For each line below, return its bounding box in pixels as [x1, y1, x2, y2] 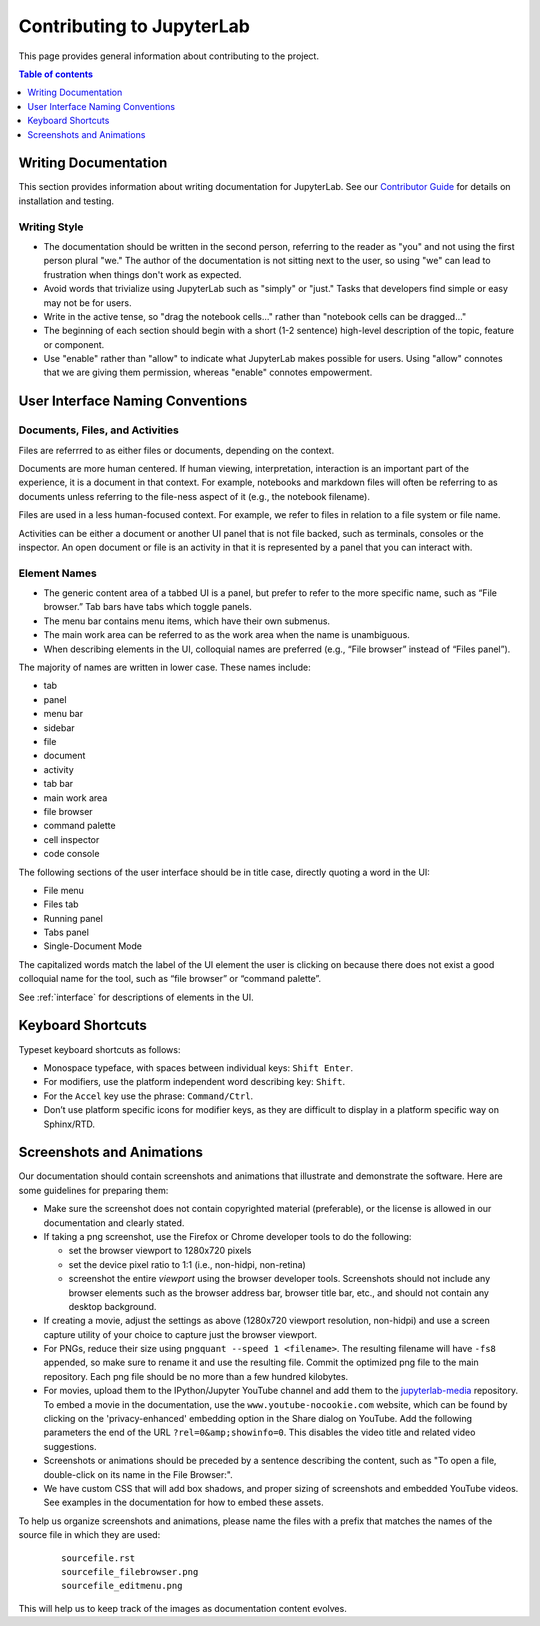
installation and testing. [18, 195, 115, 207]
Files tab [43, 898, 79, 910]
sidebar [43, 721, 75, 734]
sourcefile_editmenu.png [61, 1580, 183, 1592]
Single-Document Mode [43, 940, 142, 952]
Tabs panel [43, 926, 90, 939]
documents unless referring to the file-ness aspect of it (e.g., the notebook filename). [18, 490, 370, 502]
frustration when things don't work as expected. [43, 268, 242, 280]
